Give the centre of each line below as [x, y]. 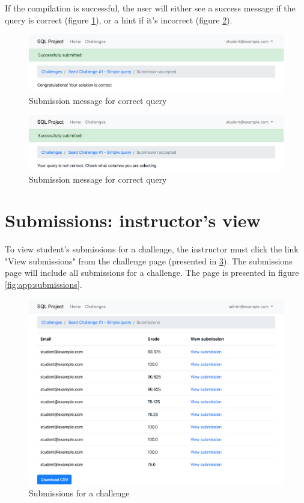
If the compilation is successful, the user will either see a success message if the [150, 8]
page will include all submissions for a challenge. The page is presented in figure [152, 273]
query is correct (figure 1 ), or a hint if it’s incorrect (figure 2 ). [119, 20]
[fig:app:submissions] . [44, 285]
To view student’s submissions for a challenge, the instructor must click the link [152, 249]
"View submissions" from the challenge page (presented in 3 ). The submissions [149, 261]
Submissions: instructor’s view [133, 220]
